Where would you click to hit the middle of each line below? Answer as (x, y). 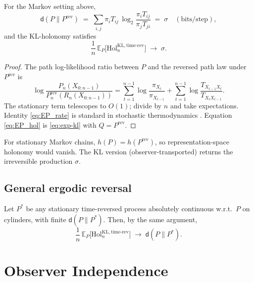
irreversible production (38, 161)
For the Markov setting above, (50, 6)
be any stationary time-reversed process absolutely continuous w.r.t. (129, 208)
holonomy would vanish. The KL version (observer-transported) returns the (119, 151)
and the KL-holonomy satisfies (50, 35)
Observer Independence (86, 270)
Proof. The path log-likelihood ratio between (72, 67)
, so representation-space (192, 141)
